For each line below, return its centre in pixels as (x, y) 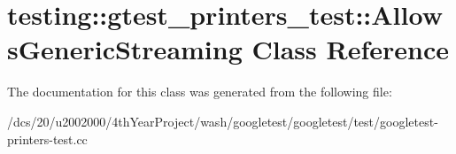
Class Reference (350, 49)
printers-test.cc (47, 139)
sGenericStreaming (125, 49)
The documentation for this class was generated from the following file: (200, 92)
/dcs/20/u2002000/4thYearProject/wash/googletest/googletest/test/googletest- (223, 121)
